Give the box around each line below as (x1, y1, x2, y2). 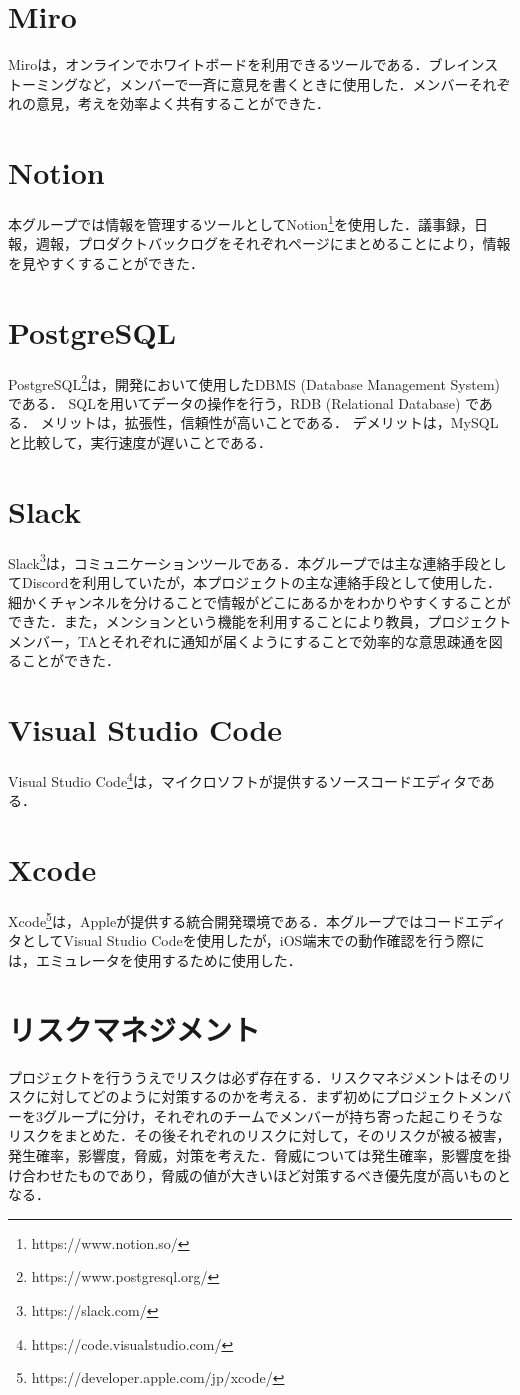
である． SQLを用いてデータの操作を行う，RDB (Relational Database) (8, 392, 461, 413)
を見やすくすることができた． (8, 252, 204, 273)
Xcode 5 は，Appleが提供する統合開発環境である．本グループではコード (8, 908, 466, 931)
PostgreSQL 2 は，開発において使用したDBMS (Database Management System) (8, 370, 500, 394)
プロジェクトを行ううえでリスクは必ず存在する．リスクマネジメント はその (8, 1066, 498, 1087)
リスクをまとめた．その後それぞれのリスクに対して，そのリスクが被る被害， (8, 1125, 511, 1146)
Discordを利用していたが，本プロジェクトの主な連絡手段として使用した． (21, 572, 501, 592)
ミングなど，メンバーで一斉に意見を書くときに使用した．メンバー (35, 73, 469, 94)
